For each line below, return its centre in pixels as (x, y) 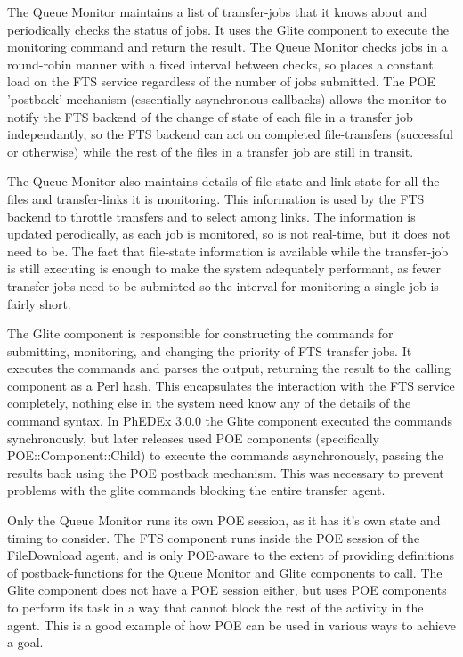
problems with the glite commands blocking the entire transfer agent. (196, 490)
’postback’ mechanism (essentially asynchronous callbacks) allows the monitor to (227, 98)
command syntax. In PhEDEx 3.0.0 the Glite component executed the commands (230, 421)
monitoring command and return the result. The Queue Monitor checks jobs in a (227, 47)
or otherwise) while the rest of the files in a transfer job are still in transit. (211, 151)
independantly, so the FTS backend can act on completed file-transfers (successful (230, 134)
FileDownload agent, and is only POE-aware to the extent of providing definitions (231, 555)
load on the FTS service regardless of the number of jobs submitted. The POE (222, 81)
